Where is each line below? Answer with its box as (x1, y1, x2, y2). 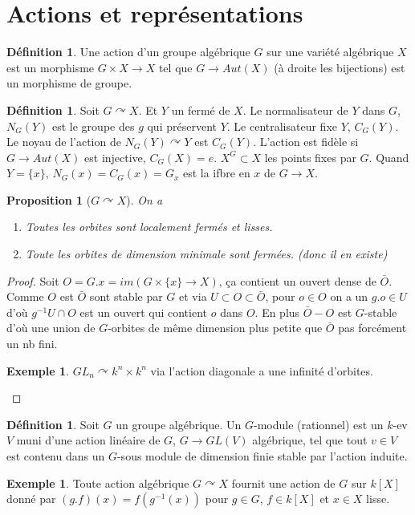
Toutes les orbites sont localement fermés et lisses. (25, 218, 273, 235)
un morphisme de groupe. (6, 75, 132, 91)
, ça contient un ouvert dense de (218, 272, 376, 289)
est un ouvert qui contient (79, 303, 207, 320)
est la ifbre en (182, 164, 250, 181)
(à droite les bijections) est (274, 59, 405, 75)
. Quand (368, 148, 409, 165)
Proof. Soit (6, 272, 59, 289)
